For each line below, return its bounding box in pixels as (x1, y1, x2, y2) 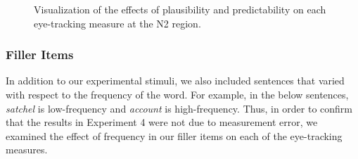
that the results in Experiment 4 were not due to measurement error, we (6, 115, 318, 129)
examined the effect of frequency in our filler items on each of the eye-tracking (6, 128, 343, 143)
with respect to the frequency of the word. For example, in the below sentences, (6, 87, 349, 101)
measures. (6, 142, 48, 157)
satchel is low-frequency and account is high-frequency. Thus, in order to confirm (6, 101, 353, 115)
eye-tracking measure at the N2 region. (34, 15, 201, 30)
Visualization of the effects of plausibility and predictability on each (34, 2, 326, 16)
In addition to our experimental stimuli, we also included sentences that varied (6, 73, 345, 88)
